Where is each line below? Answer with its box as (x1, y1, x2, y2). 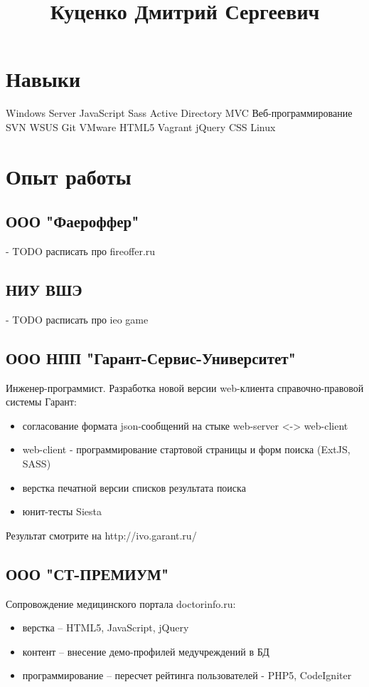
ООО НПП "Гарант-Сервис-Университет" (6, 346, 296, 368)
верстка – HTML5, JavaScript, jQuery (22, 620, 189, 635)
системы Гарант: (6, 394, 77, 409)
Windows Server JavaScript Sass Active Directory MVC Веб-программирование (6, 105, 353, 120)
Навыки (6, 64, 81, 93)
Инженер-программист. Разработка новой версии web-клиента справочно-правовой (6, 380, 364, 395)
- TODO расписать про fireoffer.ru (6, 244, 156, 259)
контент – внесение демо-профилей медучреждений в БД (22, 644, 269, 658)
